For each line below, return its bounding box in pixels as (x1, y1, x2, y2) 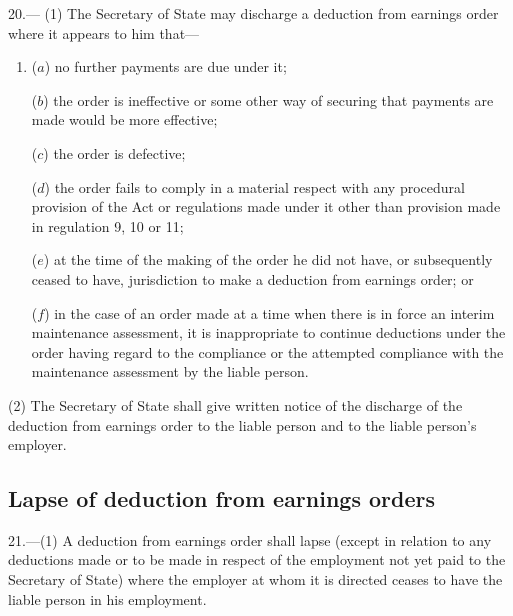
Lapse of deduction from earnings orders (8, 483, 436, 514)
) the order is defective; (43, 142, 186, 163)
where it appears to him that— (8, 22, 200, 43)
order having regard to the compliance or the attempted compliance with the (31, 341, 504, 362)
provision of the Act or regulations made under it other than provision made (31, 196, 501, 217)
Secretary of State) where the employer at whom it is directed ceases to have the (8, 569, 503, 590)
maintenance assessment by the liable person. (31, 361, 309, 382)
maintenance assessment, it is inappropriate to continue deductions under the (31, 322, 506, 343)
